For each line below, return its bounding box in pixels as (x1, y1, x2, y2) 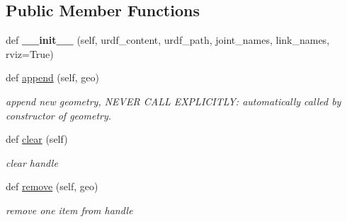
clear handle (6, 155, 58, 170)
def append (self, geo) (6, 70, 99, 85)
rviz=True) (6, 46, 54, 61)
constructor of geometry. (6, 107, 112, 122)
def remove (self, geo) (6, 179, 98, 194)
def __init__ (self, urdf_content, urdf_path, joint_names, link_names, (6, 33, 330, 47)
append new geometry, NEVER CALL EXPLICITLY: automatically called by (6, 93, 341, 108)
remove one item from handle (6, 202, 133, 217)
